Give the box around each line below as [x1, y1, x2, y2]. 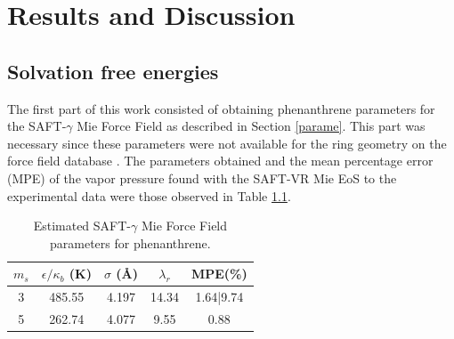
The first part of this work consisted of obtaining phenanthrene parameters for [7, 99, 435, 117]
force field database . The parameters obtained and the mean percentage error [7, 151, 434, 170]
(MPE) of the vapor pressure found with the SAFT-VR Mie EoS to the [7, 168, 397, 187]
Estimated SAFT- [33, 216, 132, 235]
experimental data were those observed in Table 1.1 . [7, 186, 291, 205]
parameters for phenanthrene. [50, 233, 211, 252]
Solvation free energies [7, 57, 219, 85]
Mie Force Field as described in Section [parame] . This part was [77, 117, 426, 135]
